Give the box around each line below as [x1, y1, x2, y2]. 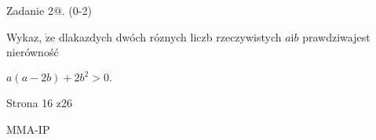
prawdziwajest [302, 28, 371, 45]
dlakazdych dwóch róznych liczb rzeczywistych [58, 28, 282, 45]
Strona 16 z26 [6, 95, 73, 111]
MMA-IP [6, 120, 50, 137]
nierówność [6, 44, 59, 60]
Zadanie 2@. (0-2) [6, 2, 92, 18]
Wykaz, [6, 28, 42, 45]
